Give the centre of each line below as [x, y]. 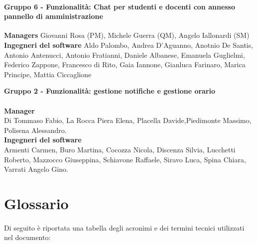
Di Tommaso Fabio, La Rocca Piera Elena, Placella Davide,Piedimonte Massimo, [128, 120]
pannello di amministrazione [54, 16]
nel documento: [27, 237]
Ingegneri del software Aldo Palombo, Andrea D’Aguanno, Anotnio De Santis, [129, 45]
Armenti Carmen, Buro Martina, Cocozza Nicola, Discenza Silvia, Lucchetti [120, 149]
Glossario [36, 203]
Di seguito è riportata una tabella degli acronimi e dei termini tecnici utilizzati [124, 227]
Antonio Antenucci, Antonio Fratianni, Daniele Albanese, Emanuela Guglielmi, [125, 55]
